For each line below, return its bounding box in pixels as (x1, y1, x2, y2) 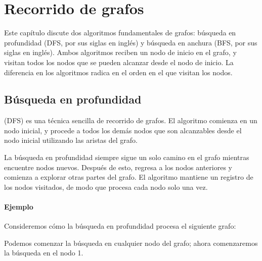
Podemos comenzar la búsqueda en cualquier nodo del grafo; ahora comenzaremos (4, 237, 258, 248)
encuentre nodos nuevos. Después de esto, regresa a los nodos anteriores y (4, 162, 232, 172)
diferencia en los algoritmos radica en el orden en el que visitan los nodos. (4, 67, 233, 77)
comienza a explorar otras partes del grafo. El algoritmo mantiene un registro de (4, 172, 253, 182)
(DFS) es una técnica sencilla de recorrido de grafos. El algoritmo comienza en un (4, 115, 257, 126)
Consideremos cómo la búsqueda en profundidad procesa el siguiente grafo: (4, 221, 236, 231)
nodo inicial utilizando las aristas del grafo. (4, 135, 138, 145)
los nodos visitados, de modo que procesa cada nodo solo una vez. (4, 181, 208, 192)
